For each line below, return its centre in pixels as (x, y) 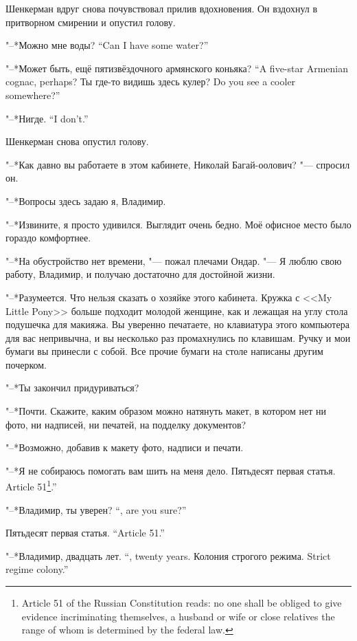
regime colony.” (37, 569)
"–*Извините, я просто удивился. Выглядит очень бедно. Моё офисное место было (178, 224)
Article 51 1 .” (31, 486)
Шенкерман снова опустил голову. (77, 141)
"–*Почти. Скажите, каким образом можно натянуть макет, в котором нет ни (166, 411)
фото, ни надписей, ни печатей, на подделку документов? (126, 424)
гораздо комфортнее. (48, 238)
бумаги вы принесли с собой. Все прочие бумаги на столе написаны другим (164, 351)
